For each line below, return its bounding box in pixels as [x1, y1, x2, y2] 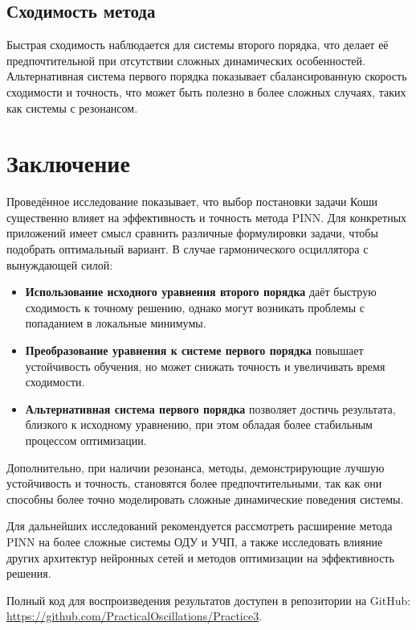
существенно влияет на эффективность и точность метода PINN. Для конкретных [6, 208, 407, 225]
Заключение [6, 146, 130, 179]
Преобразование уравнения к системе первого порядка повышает [25, 342, 364, 359]
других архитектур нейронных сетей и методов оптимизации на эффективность [6, 549, 394, 566]
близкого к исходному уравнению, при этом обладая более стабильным [25, 416, 373, 433]
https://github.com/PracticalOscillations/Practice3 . [6, 607, 263, 624]
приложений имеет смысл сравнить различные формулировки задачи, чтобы [6, 224, 378, 241]
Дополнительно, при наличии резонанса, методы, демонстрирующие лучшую [6, 459, 385, 476]
